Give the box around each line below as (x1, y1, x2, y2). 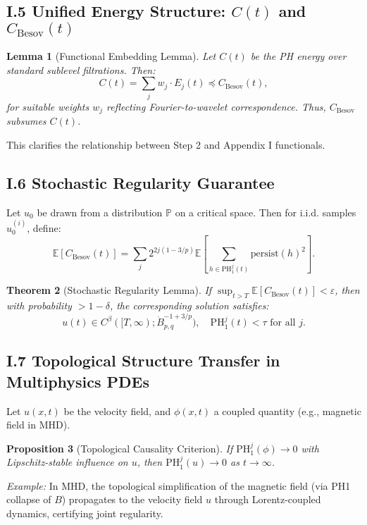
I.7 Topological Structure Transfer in (6, 350, 280, 371)
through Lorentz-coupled (214, 492, 321, 507)
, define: (27, 220, 61, 235)
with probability (6, 298, 72, 313)
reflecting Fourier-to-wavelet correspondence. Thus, (106, 99, 326, 113)
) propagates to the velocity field (61, 492, 203, 507)
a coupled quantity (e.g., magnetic (213, 403, 361, 418)
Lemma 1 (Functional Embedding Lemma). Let (6, 49, 216, 63)
